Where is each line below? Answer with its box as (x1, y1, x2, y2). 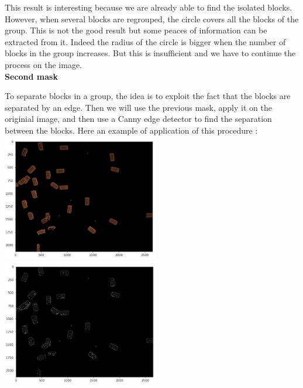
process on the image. (5, 58, 82, 70)
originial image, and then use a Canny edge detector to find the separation (5, 113, 272, 125)
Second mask (5, 70, 58, 82)
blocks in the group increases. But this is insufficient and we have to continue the (5, 47, 296, 59)
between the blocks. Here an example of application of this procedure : (5, 124, 258, 136)
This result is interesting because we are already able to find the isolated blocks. (5, 1, 292, 13)
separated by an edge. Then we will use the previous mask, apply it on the (5, 101, 272, 113)
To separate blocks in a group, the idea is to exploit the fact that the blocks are (5, 90, 291, 102)
